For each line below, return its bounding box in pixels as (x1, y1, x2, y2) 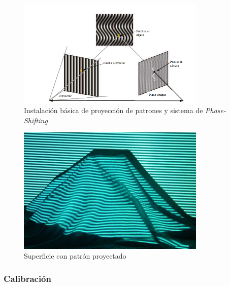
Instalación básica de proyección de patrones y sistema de (24, 105, 203, 116)
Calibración (4, 272, 51, 284)
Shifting (24, 115, 48, 125)
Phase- (205, 105, 226, 116)
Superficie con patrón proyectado (24, 251, 126, 261)
